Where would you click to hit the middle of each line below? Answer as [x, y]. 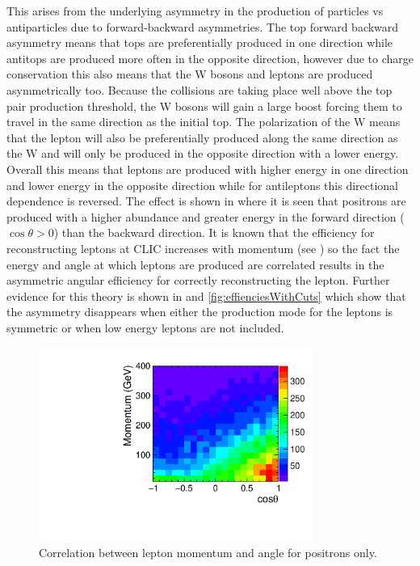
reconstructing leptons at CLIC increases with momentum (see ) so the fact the [203, 248]
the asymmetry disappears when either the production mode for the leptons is [200, 312]
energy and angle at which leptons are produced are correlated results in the [195, 264]
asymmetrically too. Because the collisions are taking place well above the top [199, 89]
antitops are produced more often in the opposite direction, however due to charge [210, 58]
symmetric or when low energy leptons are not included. [145, 327]
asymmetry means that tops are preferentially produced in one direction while [200, 42]
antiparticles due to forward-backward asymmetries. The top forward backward [203, 26]
